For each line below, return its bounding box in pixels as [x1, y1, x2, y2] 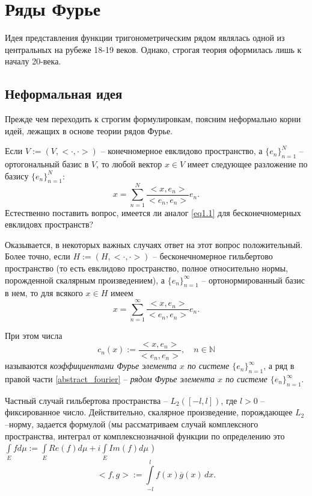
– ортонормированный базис [201, 273, 305, 286]
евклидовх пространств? [5, 218, 94, 231]
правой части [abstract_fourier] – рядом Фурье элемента [5, 373, 215, 385]
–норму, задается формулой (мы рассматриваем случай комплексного [5, 417, 258, 430]
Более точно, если [5, 250, 70, 262]
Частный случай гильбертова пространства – [5, 394, 168, 406]
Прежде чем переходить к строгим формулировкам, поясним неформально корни [5, 113, 301, 125]
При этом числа [5, 329, 63, 342]
